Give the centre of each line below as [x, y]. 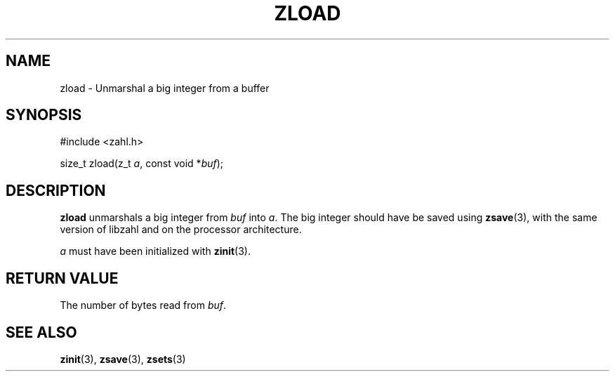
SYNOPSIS [44, 115]
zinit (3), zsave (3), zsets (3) [123, 359]
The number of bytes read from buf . [143, 305]
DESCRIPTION [56, 190]
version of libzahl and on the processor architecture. [181, 230]
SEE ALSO [41, 332]
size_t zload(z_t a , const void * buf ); [142, 164]
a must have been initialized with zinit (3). [155, 251]
